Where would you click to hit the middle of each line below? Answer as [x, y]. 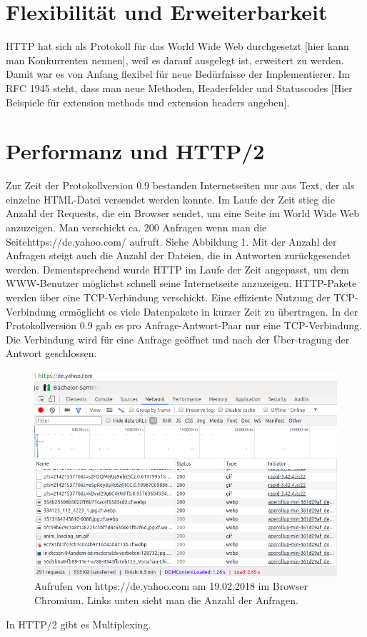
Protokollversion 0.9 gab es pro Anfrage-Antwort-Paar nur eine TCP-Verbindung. [184, 325]
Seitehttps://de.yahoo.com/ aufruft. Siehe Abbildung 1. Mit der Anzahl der [171, 241]
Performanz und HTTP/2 [135, 151]
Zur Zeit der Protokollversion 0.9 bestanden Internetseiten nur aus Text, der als [180, 185]
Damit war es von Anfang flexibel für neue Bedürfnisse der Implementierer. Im [178, 74]
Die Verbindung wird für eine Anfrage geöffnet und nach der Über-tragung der [178, 339]
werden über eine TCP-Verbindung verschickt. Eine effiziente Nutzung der [168, 297]
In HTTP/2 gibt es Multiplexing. [79, 624]
